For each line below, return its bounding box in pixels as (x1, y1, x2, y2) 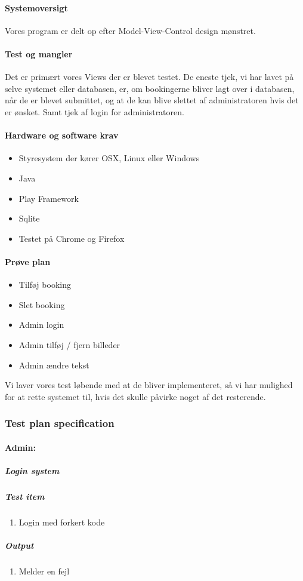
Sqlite (18, 212, 40, 225)
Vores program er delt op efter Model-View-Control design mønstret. (5, 24, 256, 36)
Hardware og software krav (5, 129, 119, 142)
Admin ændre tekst (18, 358, 89, 371)
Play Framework (18, 192, 79, 204)
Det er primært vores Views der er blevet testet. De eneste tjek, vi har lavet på (5, 70, 294, 83)
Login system (5, 464, 60, 477)
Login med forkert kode (18, 515, 105, 528)
